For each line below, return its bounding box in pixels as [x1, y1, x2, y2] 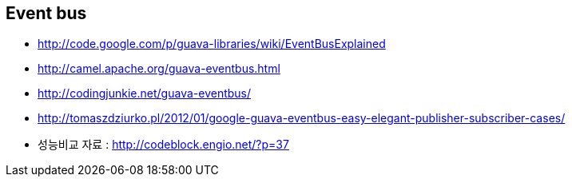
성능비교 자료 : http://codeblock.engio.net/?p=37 [38, 137, 289, 152]
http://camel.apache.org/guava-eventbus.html [38, 62, 280, 76]
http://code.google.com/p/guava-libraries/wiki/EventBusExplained [38, 37, 386, 51]
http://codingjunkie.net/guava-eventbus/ [38, 86, 252, 101]
